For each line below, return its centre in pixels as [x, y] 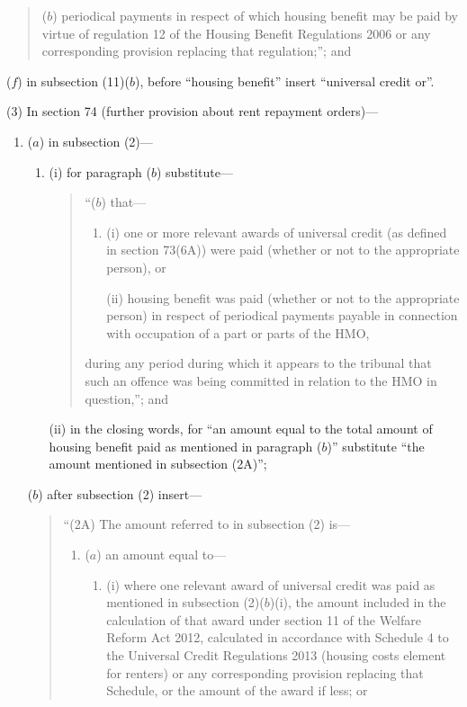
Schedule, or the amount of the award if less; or [237, 690]
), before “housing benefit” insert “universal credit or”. [284, 81]
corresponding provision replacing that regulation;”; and [197, 51]
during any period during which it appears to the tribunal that [258, 363]
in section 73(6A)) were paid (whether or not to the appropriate [283, 250]
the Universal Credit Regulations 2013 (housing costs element [276, 655]
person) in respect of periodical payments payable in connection [282, 315]
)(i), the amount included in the [358, 602]
